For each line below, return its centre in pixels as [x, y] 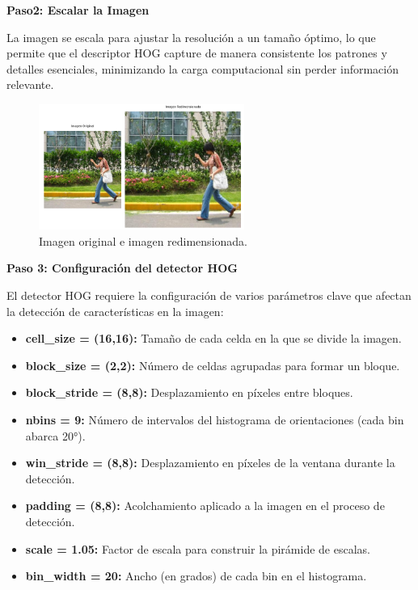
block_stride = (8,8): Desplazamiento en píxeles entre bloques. [189, 392]
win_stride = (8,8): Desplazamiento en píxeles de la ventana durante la [210, 463]
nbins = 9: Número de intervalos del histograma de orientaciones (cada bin [215, 419]
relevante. [30, 84]
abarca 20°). [55, 435]
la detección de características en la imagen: [115, 311]
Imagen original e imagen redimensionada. [143, 240]
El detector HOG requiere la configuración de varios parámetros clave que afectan [209, 295]
